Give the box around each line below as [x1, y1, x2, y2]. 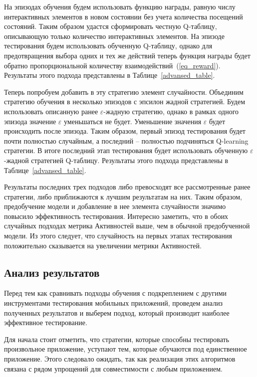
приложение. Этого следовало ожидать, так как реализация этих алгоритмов [4, 354, 236, 364]
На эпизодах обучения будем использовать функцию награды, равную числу [4, 1, 236, 11]
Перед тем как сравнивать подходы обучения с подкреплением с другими [4, 288, 227, 298]
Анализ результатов [4, 264, 100, 280]
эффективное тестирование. [4, 317, 87, 328]
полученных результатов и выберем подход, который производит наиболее [4, 307, 230, 318]
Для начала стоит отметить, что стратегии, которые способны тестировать [4, 334, 230, 344]
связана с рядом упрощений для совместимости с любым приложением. [4, 363, 223, 374]
